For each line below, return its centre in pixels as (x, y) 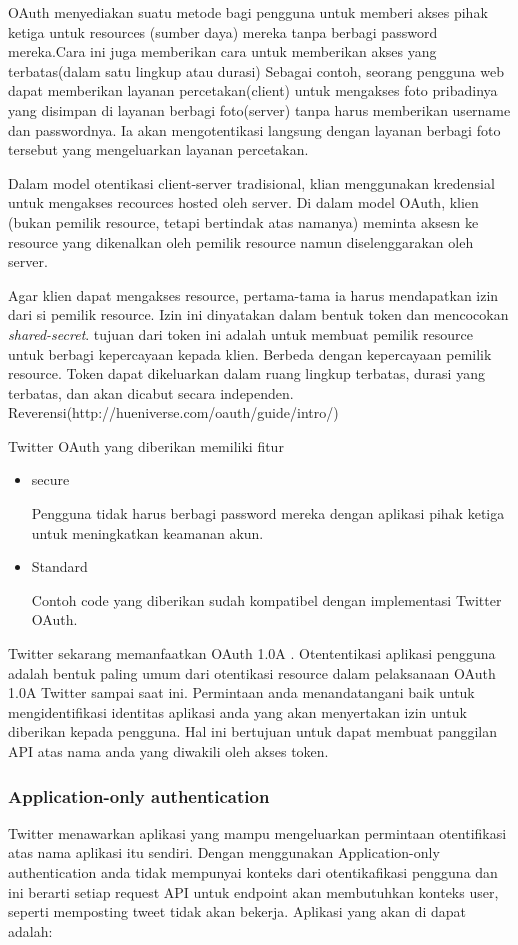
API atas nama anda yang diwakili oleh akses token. (168, 751)
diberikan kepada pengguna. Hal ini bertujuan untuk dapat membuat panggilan (253, 731)
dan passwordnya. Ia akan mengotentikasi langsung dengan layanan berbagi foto (254, 129)
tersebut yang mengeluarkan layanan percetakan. (158, 149)
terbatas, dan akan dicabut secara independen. (151, 392)
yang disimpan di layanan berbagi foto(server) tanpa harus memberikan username (259, 109)
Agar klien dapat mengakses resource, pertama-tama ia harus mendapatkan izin (253, 294)
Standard (59, 566)
